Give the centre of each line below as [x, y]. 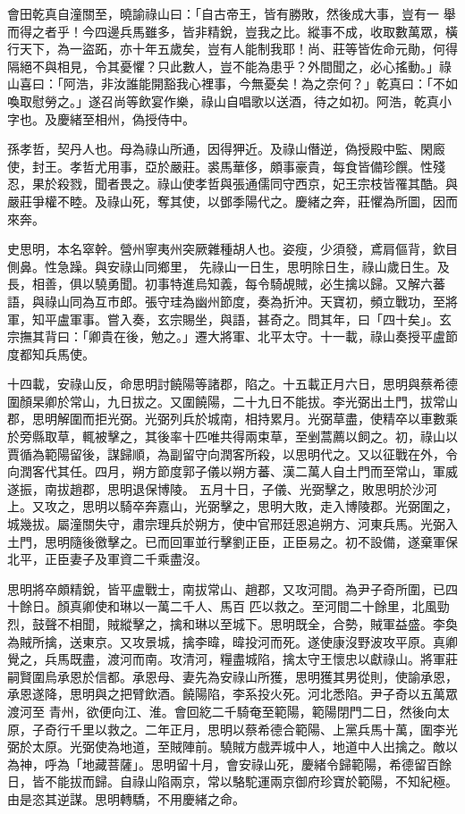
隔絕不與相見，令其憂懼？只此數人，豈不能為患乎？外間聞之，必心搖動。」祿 [229, 66]
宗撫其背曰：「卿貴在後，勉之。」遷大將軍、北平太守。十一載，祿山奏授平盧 [226, 336]
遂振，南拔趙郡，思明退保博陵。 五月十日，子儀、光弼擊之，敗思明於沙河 [222, 488]
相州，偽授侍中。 [144, 118]
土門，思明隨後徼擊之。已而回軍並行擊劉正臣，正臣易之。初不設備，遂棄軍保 [232, 541]
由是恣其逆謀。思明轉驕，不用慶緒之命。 [126, 798]
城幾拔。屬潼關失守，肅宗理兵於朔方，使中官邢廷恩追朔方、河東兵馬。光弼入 [232, 524]
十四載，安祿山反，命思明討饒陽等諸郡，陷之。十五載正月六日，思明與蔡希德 [232, 384]
